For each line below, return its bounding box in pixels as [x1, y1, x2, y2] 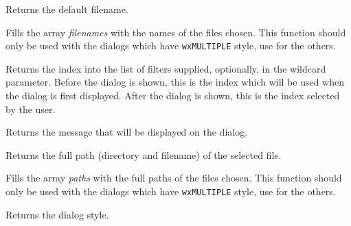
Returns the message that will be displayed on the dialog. [5, 125, 248, 139]
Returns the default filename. [5, 2, 128, 16]
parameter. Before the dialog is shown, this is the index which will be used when [5, 75, 345, 89]
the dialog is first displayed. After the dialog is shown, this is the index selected [5, 88, 340, 103]
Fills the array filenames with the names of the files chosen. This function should [5, 25, 346, 39]
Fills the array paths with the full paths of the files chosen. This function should [5, 171, 342, 185]
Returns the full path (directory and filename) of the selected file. [5, 147, 282, 162]
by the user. [5, 101, 56, 116]
